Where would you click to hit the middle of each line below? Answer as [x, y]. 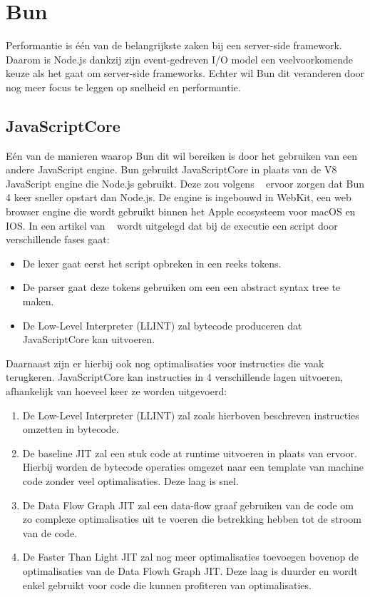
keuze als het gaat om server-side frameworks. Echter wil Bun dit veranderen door [185, 73]
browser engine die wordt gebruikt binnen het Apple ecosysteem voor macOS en [181, 211]
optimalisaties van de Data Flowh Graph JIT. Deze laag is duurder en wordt [190, 570]
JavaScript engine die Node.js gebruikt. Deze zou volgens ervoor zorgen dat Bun [185, 183]
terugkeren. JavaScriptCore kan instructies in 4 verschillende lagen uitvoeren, [175, 377]
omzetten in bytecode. [71, 429]
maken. [38, 301]
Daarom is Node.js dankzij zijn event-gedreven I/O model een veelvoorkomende [179, 59]
